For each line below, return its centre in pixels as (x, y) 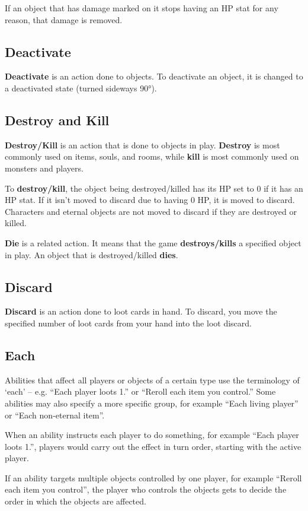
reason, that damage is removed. (64, 19)
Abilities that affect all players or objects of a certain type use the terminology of (152, 380)
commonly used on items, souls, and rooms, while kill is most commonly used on (152, 156)
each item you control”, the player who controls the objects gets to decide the (146, 489)
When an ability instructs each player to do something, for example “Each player (152, 435)
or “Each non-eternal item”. (55, 415)
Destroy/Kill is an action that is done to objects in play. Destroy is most (142, 145)
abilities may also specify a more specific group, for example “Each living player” (152, 403)
